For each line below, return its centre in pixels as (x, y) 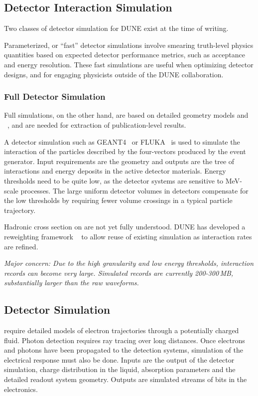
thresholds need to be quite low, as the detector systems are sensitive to (114, 180)
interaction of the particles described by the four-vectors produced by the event (125, 151)
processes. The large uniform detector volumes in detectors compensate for (134, 190)
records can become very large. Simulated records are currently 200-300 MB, (119, 273)
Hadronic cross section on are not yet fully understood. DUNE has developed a (125, 227)
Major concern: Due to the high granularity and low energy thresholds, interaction (129, 263)
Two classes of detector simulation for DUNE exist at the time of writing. (116, 28)
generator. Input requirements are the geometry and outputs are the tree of (119, 161)
